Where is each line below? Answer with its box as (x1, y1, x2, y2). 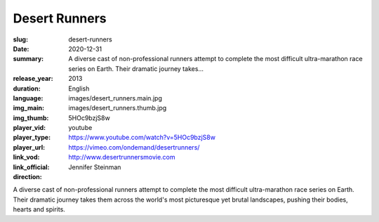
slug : (13, 35, 28, 44)
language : (13, 93, 44, 102)
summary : (13, 55, 44, 63)
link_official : (13, 162, 50, 171)
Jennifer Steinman (68, 162, 121, 171)
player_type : (13, 133, 51, 142)
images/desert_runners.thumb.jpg (68, 104, 167, 112)
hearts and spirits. (13, 205, 66, 214)
